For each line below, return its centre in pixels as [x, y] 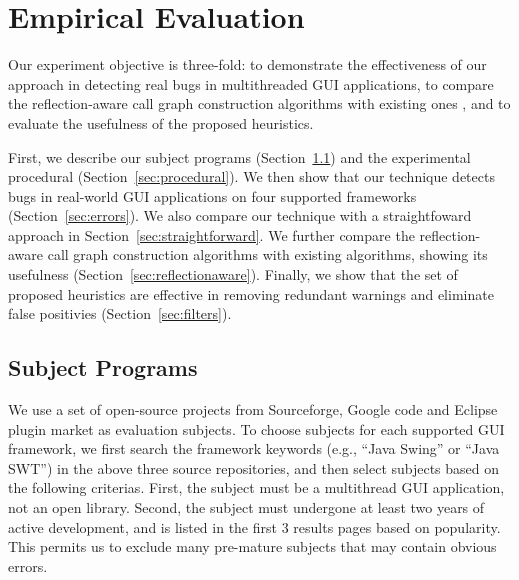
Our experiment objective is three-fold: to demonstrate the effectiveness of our [247, 64]
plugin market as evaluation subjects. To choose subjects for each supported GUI [256, 428]
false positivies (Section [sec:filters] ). [120, 313]
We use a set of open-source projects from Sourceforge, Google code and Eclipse [253, 409]
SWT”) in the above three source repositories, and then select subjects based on [254, 467]
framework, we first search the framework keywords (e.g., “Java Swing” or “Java [254, 448]
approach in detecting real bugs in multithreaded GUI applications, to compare [251, 83]
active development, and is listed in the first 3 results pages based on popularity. [254, 526]
